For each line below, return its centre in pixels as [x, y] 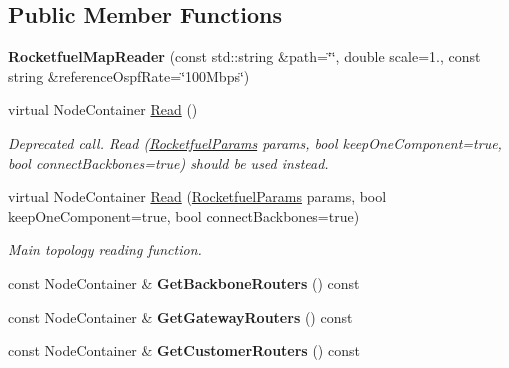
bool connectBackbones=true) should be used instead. [168, 162]
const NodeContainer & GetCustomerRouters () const [184, 350]
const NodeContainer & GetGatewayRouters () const [180, 316]
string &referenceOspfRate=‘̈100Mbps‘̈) [129, 75]
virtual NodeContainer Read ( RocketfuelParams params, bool [197, 196]
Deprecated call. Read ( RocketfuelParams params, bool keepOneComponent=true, [255, 142]
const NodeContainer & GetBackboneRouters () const [184, 282]
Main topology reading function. [105, 249]
